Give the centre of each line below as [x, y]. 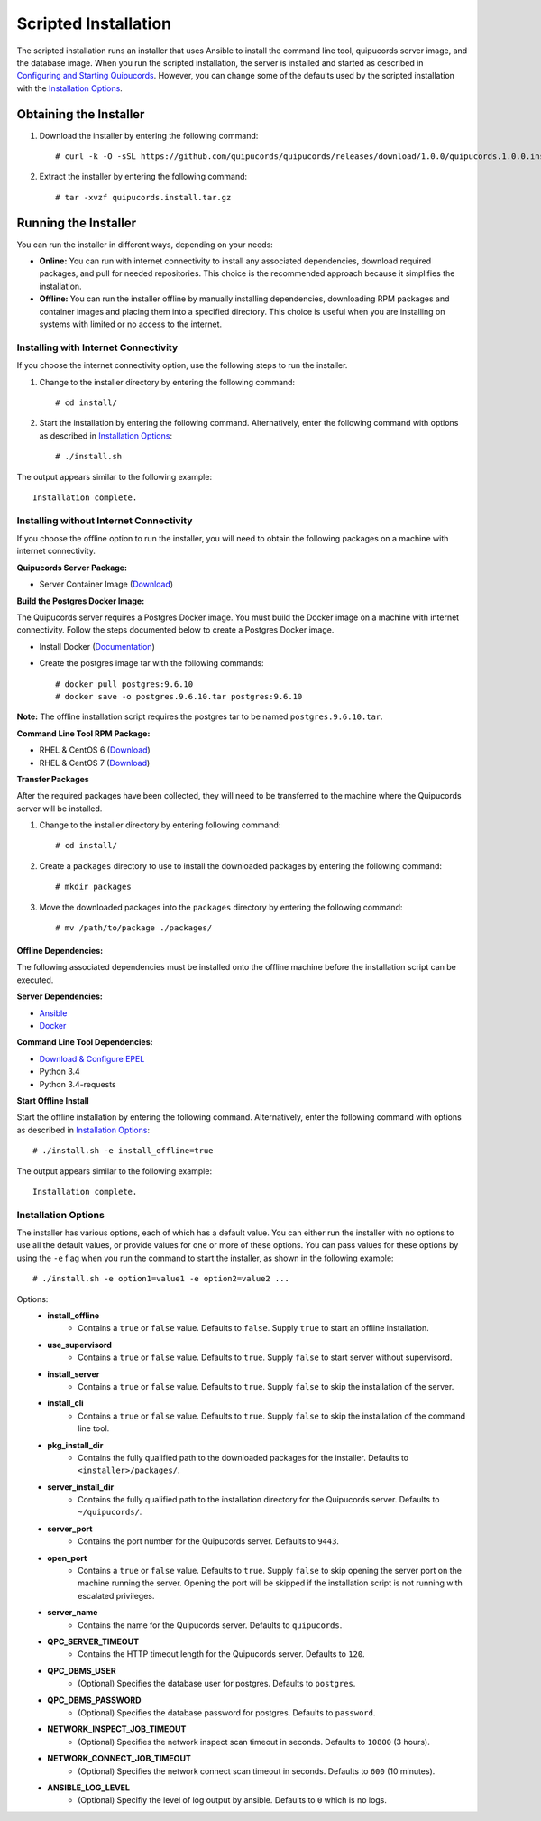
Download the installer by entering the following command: [149, 135]
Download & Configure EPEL [92, 1058]
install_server [73, 1374]
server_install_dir [81, 1487]
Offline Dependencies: [60, 951]
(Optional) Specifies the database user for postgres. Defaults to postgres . [217, 1684]
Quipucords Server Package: [72, 568]
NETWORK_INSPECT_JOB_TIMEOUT [117, 1729]
